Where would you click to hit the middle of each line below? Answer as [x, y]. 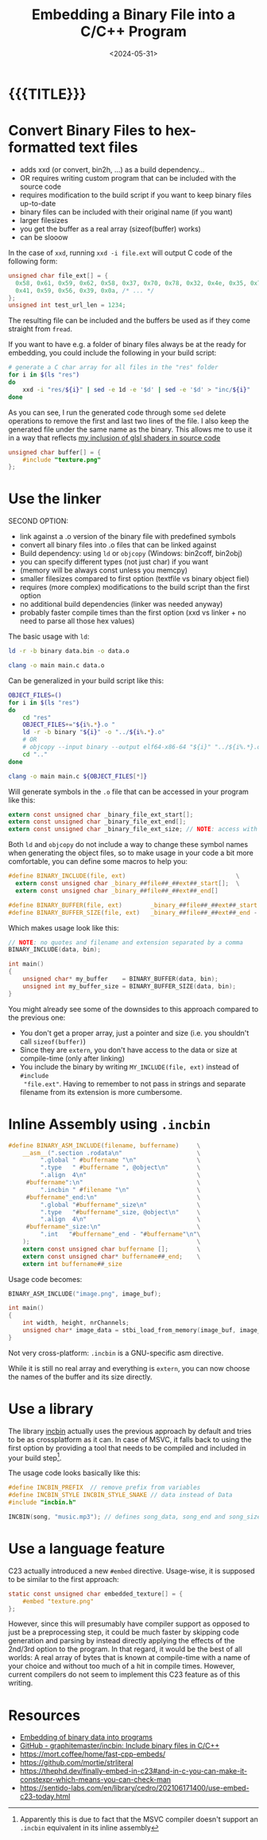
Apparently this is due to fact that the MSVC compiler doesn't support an [139, 1819]
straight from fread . [41, 329]
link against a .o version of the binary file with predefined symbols [128, 537]
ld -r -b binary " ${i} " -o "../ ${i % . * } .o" [94, 732]
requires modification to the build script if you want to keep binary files [135, 195]
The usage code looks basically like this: [74, 1473]
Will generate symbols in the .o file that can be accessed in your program [128, 791]
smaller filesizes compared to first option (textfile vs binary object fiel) [134, 579]
